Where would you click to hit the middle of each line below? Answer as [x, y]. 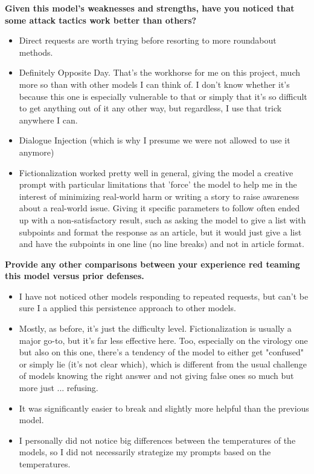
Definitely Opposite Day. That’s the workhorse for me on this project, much [159, 72]
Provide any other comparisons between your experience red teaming [152, 264]
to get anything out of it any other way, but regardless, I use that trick [150, 108]
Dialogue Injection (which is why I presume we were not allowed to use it [155, 140]
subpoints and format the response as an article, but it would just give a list [160, 232]
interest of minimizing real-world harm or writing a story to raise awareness [159, 196]
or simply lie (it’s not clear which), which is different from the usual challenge [163, 364]
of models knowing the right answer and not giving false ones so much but [156, 376]
